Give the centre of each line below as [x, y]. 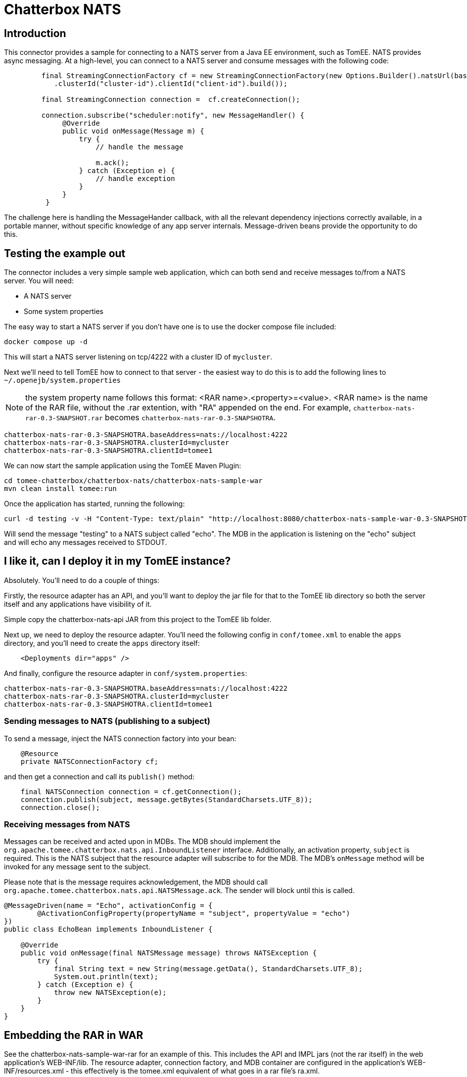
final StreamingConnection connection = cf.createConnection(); [171, 100]
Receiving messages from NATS [67, 824]
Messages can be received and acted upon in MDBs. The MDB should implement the [142, 842]
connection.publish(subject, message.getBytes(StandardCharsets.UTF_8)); [166, 799]
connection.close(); [60, 807]
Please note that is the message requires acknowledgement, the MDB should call [136, 882]
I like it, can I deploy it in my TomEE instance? [117, 561]
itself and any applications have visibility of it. [78, 604]
